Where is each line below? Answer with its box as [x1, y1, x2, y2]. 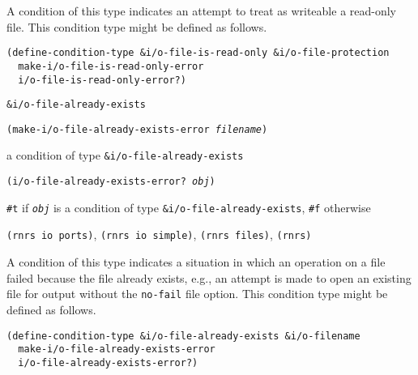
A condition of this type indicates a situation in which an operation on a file [6, 254, 386, 271]
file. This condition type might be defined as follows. [6, 18, 267, 35]
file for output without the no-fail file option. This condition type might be [6, 285, 388, 302]
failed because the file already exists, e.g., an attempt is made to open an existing [6, 269, 412, 286]
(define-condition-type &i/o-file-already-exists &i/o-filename [6, 330, 360, 342]
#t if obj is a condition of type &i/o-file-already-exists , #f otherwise [6, 198, 371, 215]
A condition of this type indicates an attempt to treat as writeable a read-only [6, 2, 397, 19]
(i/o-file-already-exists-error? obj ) [6, 176, 215, 188]
